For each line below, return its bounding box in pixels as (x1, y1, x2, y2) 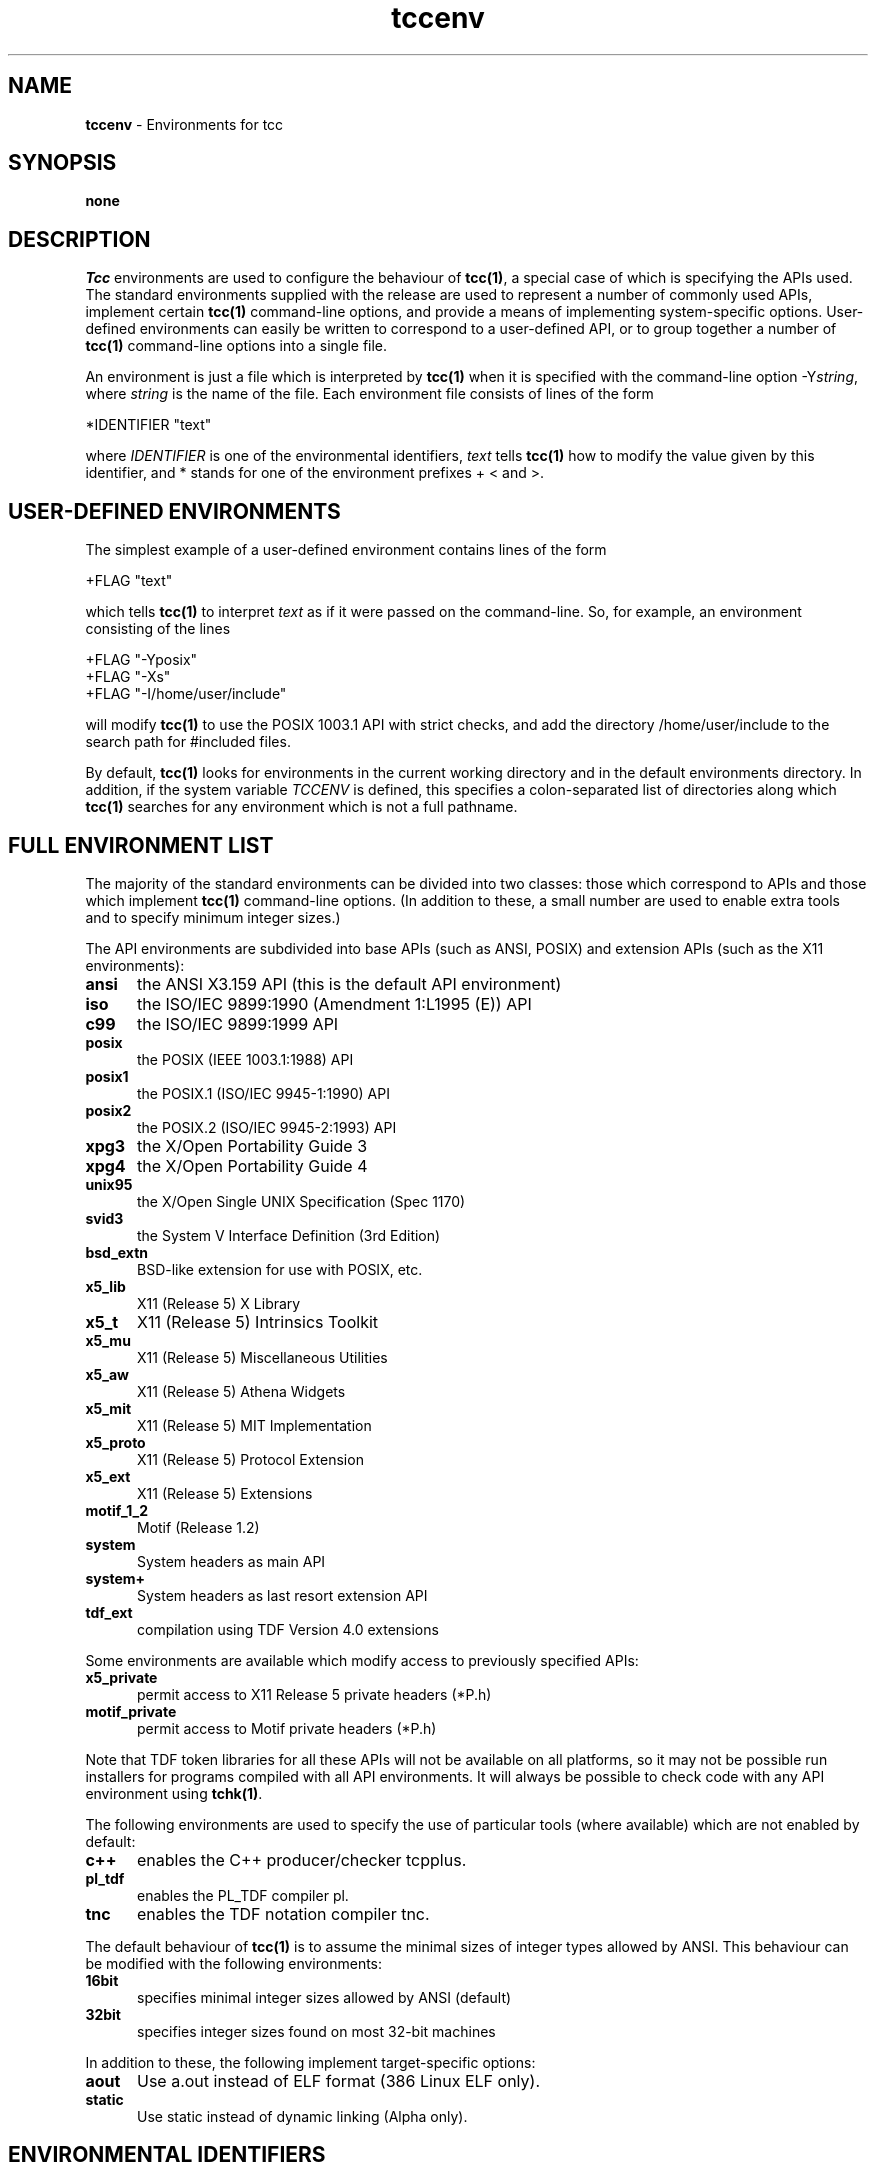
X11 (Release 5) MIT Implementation (137, 1416, 372, 1434)
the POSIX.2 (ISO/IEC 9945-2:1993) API (137, 1118, 397, 1136)
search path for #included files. (85, 733, 291, 751)
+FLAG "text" (85, 572, 173, 590)
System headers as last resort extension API (137, 1586, 428, 1604)
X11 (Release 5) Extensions (137, 1484, 313, 1502)
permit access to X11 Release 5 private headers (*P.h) (137, 1685, 492, 1703)
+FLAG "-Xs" (85, 668, 171, 686)
